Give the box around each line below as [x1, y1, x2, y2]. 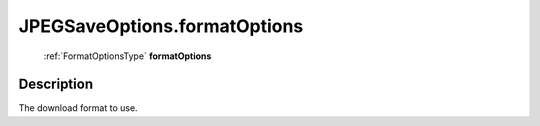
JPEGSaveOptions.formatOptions [18, 15, 304, 37]
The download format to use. [18, 102, 139, 114]
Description [18, 76, 94, 93]
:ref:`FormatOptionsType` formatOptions [43, 50, 212, 62]
